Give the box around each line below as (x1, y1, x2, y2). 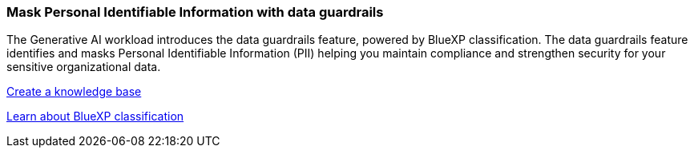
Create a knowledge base (6, 85, 142, 99)
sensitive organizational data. (6, 60, 161, 74)
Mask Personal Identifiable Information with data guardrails (6, 4, 384, 20)
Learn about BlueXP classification (6, 109, 184, 124)
